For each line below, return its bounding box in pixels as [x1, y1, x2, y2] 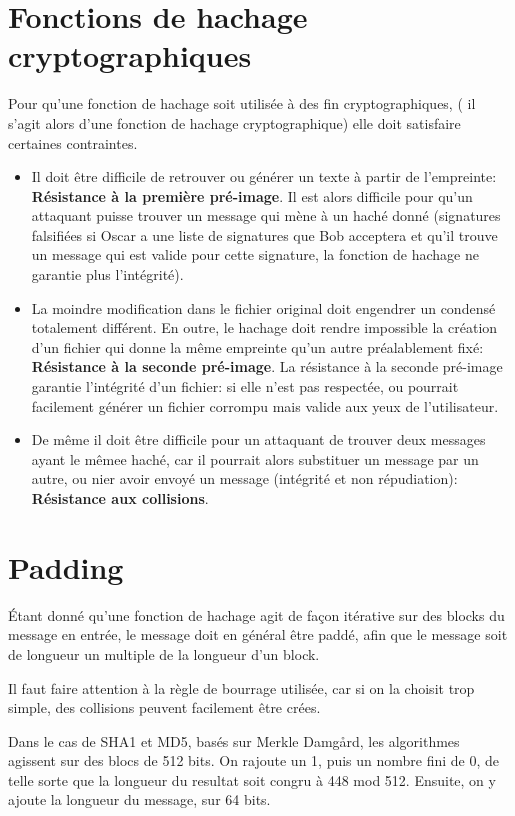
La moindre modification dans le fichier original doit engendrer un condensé [31, 297, 496, 318]
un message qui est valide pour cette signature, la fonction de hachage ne [31, 244, 479, 265]
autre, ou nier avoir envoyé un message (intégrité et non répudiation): [31, 468, 458, 489]
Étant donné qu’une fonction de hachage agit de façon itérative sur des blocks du [8, 604, 505, 625]
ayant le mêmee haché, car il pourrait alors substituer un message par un [31, 448, 479, 469]
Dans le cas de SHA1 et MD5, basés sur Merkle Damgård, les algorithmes [8, 730, 460, 751]
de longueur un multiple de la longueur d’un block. [8, 643, 320, 664]
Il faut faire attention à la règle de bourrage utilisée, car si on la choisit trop [8, 677, 475, 698]
